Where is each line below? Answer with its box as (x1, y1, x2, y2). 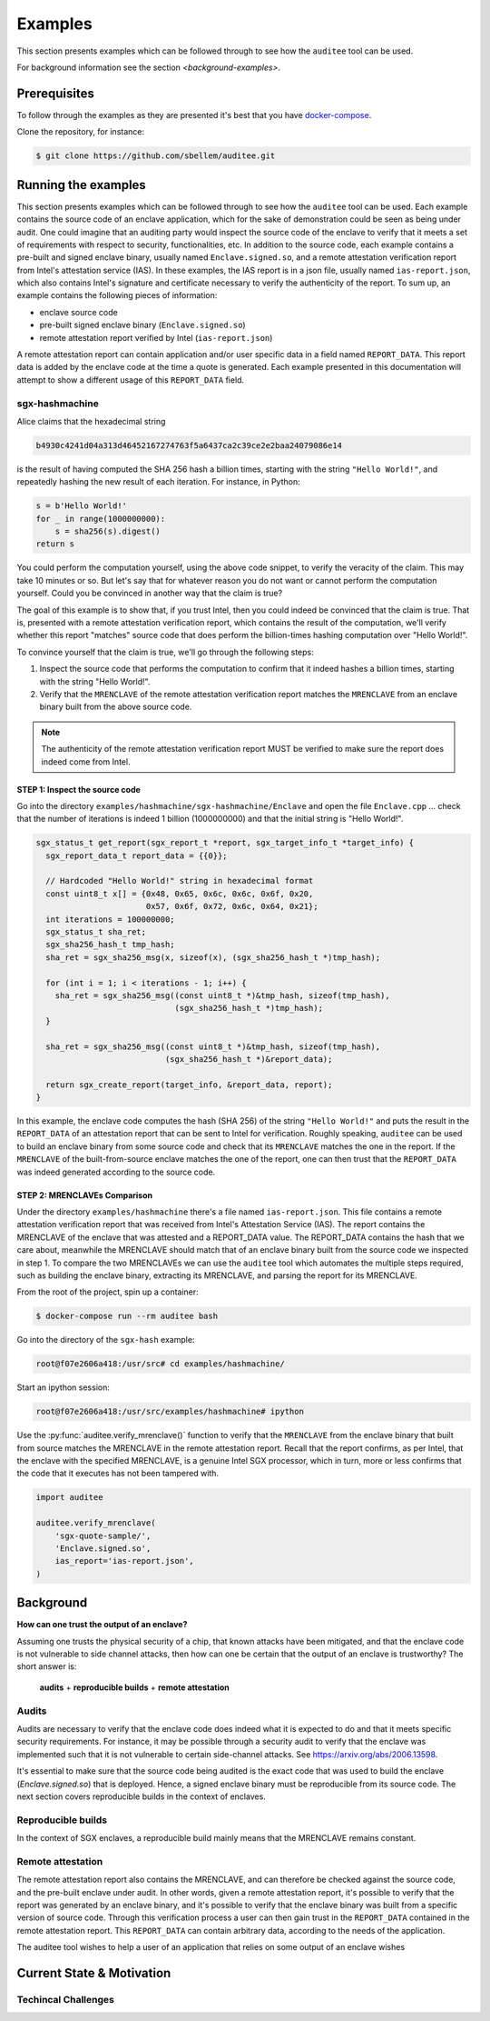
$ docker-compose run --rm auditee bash (35, 1311, 218, 1322)
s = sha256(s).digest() (54, 526, 161, 536)
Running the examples (16, 177, 147, 193)
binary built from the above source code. (39, 701, 192, 713)
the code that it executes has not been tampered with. (16, 1468, 220, 1479)
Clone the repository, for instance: (16, 126, 145, 137)
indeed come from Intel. (41, 755, 131, 767)
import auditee (35, 1492, 103, 1503)
